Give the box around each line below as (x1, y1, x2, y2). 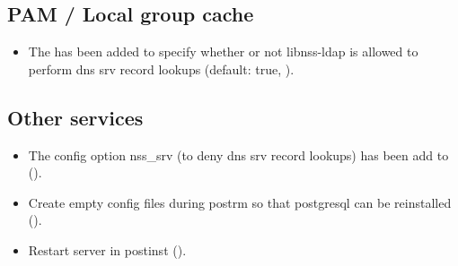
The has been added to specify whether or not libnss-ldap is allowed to (28, 42, 418, 61)
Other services (7, 103, 144, 131)
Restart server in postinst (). (28, 240, 187, 259)
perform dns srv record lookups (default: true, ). (28, 59, 295, 78)
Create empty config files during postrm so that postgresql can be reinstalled (28, 193, 452, 211)
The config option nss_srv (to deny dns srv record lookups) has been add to (28, 145, 449, 164)
